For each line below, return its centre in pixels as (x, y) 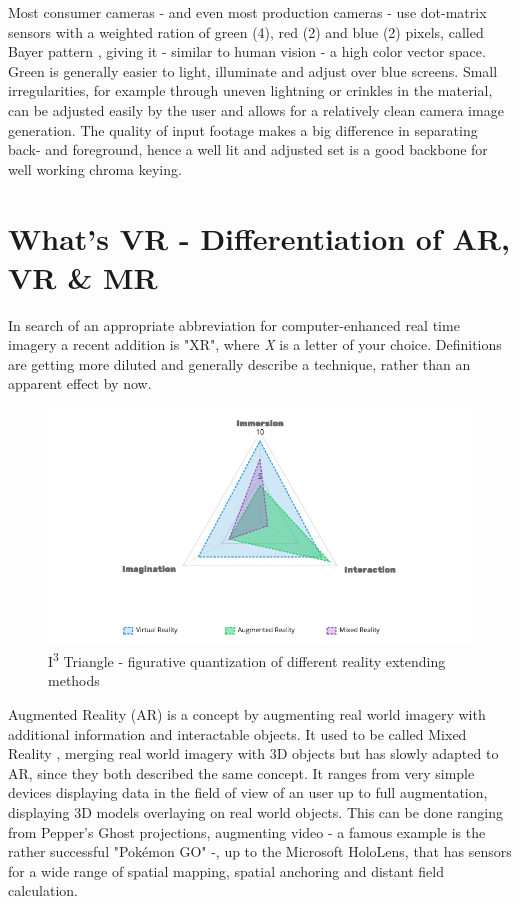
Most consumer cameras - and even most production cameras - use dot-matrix (247, 12)
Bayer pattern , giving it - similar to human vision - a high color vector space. (247, 51)
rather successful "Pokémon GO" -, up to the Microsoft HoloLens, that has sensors (260, 851)
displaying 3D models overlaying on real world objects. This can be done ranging (255, 811)
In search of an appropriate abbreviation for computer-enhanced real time (234, 324)
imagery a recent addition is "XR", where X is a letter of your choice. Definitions (255, 344)
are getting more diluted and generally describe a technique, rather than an (239, 363)
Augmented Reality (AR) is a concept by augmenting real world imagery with (247, 714)
